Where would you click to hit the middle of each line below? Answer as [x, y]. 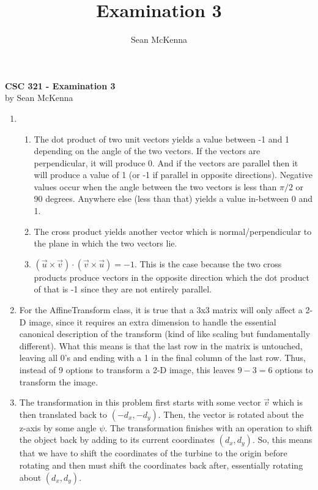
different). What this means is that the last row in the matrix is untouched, [161, 345]
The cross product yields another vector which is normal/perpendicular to [173, 231]
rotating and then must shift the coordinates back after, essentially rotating [161, 465]
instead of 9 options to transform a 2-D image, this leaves [127, 369]
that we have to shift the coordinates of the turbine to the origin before [153, 453]
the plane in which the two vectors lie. [105, 243]
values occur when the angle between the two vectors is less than [155, 186]
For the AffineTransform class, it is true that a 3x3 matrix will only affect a [161, 310]
